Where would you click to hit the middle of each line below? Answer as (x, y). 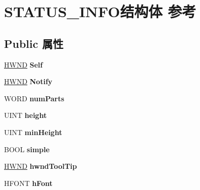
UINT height (26, 115)
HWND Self (23, 64)
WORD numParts (34, 98)
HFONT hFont (28, 183)
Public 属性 (34, 43)
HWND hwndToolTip (41, 166)
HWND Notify (28, 81)
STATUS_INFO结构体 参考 (100, 11)
